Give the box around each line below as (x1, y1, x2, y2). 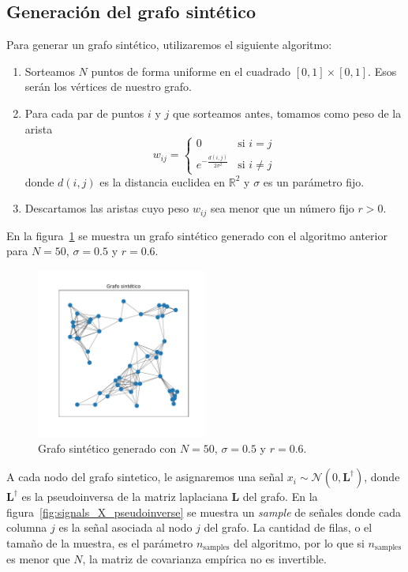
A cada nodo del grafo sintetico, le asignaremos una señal (6, 469, 284, 485)
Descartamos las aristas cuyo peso (24, 200, 189, 216)
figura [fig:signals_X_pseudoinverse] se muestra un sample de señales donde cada (6, 503, 401, 520)
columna (6, 519, 47, 536)
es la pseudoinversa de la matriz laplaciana (21, 488, 228, 505)
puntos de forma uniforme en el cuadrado (91, 62, 291, 79)
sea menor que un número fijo (210, 200, 354, 216)
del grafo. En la (242, 488, 318, 505)
